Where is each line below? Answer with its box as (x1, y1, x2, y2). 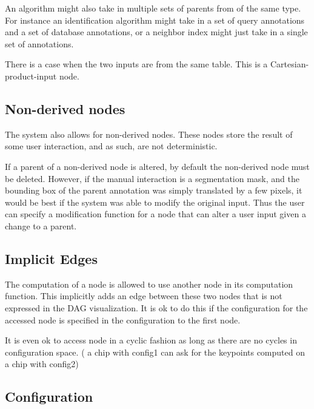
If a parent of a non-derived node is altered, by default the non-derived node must (5, 160, 310, 172)
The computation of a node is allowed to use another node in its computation (5, 277, 293, 290)
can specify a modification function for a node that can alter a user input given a (5, 208, 306, 220)
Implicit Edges (5, 249, 98, 268)
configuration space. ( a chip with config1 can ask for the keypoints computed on (5, 345, 305, 358)
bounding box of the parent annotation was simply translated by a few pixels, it (5, 184, 302, 197)
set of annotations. (5, 37, 74, 50)
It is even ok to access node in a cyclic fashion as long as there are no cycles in (5, 334, 297, 346)
